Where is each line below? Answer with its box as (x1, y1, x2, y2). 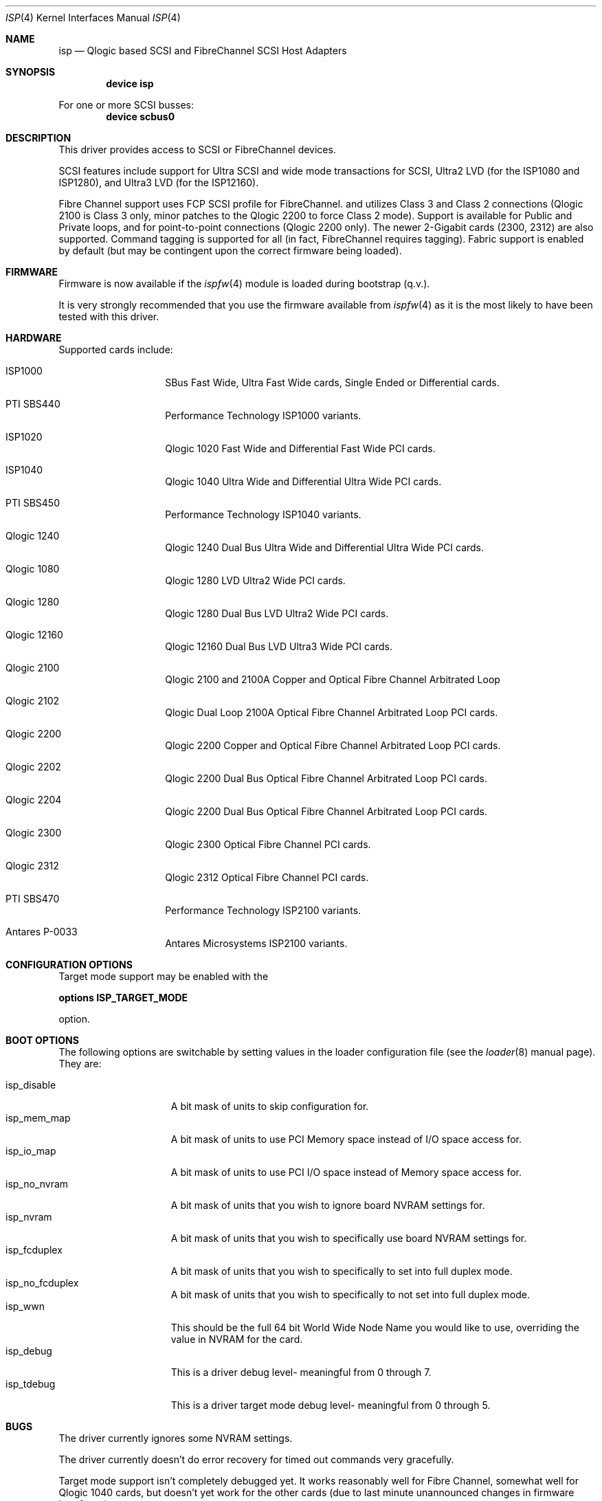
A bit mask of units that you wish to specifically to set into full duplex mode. (170, 1265, 513, 1277)
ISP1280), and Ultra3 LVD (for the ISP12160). (58, 177, 259, 188)
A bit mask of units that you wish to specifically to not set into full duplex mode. (170, 1289, 530, 1300)
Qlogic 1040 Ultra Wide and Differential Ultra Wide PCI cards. (165, 476, 442, 487)
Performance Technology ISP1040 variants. (165, 509, 361, 520)
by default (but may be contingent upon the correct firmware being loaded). (58, 245, 402, 256)
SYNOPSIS (5, 66, 56, 78)
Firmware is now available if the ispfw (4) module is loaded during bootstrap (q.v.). (58, 278, 430, 289)
